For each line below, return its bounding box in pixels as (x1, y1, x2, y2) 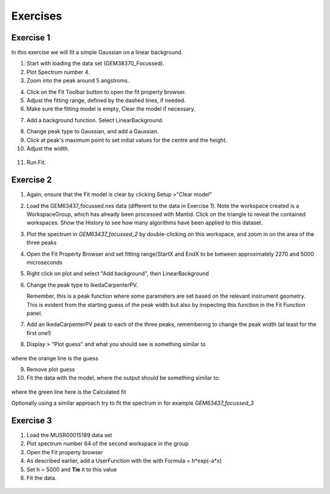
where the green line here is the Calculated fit (11, 388, 127, 396)
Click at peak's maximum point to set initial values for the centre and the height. (26, 136, 227, 144)
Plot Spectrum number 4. (26, 68, 90, 76)
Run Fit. (26, 159, 46, 166)
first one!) (26, 329, 51, 336)
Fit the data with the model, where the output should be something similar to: (26, 374, 220, 382)
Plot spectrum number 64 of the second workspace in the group (26, 440, 189, 448)
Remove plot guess (26, 366, 75, 373)
